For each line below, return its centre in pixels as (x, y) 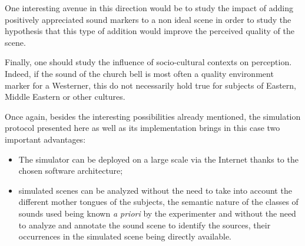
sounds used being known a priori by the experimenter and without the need (157, 213)
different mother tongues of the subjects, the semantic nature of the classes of (158, 202)
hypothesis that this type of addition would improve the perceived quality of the (150, 31)
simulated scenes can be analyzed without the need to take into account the (155, 190)
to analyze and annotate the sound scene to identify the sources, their (145, 225)
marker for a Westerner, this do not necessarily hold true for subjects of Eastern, (150, 85)
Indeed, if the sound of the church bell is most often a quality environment (139, 73)
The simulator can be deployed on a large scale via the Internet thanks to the (158, 159)
